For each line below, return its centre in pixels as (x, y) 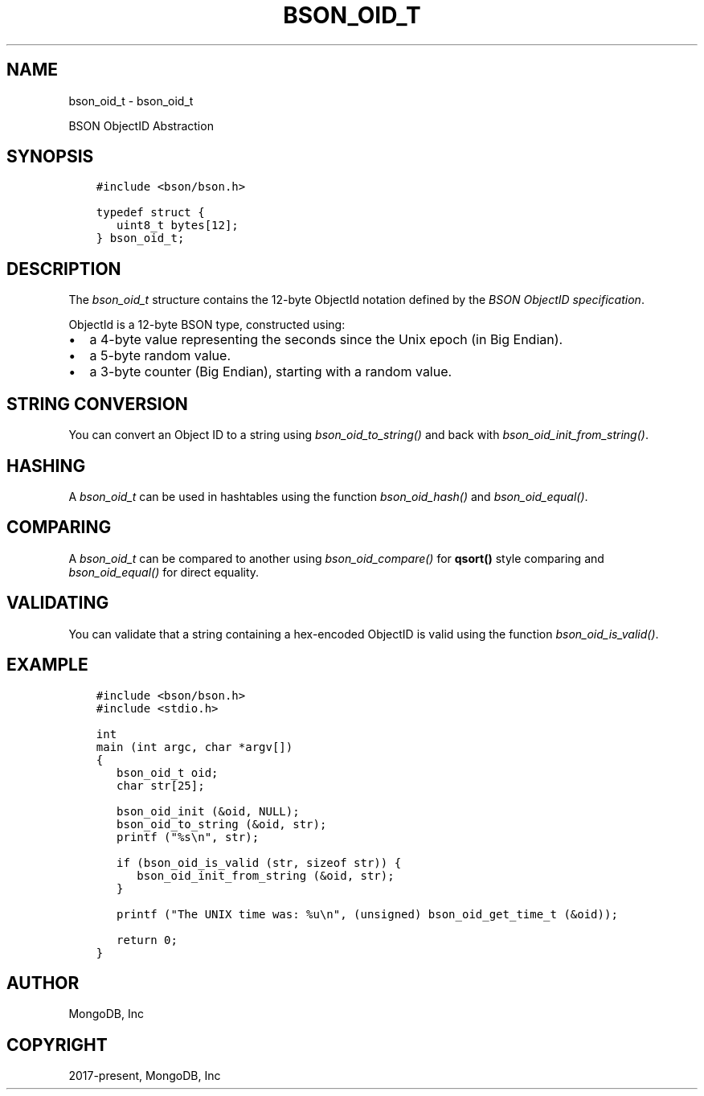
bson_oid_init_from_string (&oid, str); (266, 875)
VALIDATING (58, 603)
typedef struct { (150, 213)
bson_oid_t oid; (168, 772)
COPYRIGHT (57, 1045)
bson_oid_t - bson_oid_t (131, 101)
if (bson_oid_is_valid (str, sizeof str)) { (259, 862)
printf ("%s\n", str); (188, 837)
